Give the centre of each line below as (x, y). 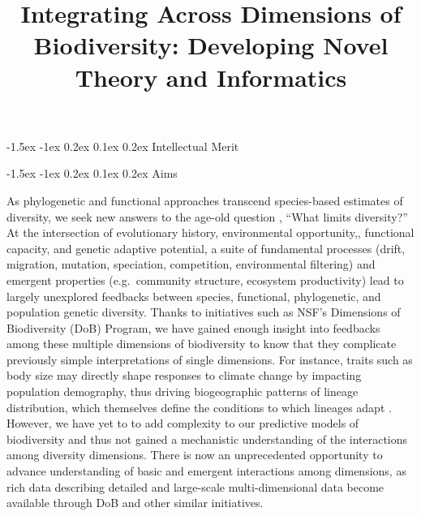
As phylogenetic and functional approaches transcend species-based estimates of (205, 200)
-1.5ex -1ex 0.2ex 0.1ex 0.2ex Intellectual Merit (123, 146)
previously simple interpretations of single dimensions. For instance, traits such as (210, 359)
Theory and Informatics (211, 77)
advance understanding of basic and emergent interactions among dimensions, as (206, 471)
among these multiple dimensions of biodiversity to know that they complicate (202, 344)
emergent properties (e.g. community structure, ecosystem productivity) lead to (205, 279)
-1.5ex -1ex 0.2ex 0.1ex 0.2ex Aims (92, 173)
